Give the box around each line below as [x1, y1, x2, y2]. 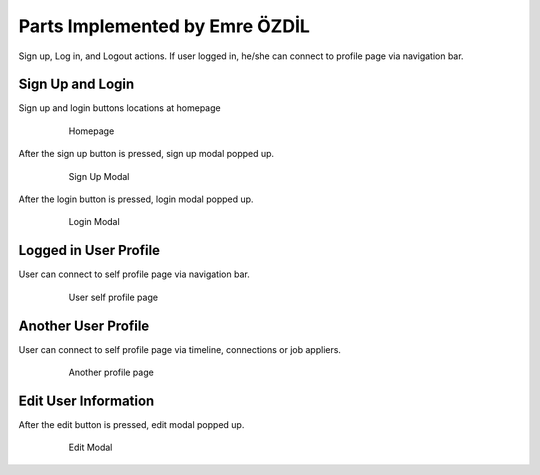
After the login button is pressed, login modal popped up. [18, 193, 254, 205]
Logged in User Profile [18, 242, 160, 259]
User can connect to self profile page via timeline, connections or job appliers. [18, 343, 342, 355]
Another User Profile [18, 317, 150, 334]
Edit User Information [18, 392, 155, 409]
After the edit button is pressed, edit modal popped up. [18, 418, 245, 430]
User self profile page [68, 291, 159, 303]
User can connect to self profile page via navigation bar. [18, 268, 250, 280]
